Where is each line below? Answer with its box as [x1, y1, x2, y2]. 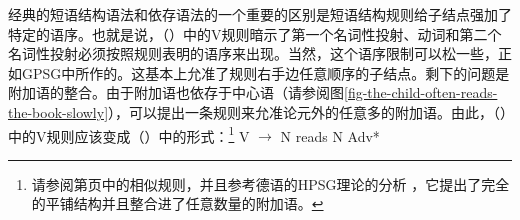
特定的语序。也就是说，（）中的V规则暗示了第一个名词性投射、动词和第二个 [8, 23, 502, 44]
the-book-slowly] [8, 101, 109, 122]
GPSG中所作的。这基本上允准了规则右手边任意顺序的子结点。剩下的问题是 [21, 62, 510, 83]
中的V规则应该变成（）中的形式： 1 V [8, 122, 250, 146]
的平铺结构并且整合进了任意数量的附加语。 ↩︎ [31, 193, 324, 214]
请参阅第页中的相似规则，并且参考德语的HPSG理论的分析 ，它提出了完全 [31, 173, 510, 194]
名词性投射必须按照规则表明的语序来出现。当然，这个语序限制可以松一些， [8, 43, 498, 64]
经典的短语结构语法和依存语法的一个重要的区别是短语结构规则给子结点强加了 [8, 4, 512, 24]
